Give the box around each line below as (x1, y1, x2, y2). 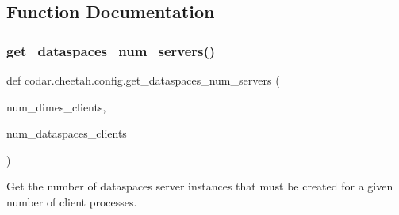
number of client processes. (6, 193, 137, 209)
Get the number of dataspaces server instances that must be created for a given (6, 178, 393, 194)
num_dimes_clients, (6, 98, 106, 115)
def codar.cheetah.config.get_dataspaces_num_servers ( (6, 72, 280, 88)
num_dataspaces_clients (6, 125, 127, 141)
